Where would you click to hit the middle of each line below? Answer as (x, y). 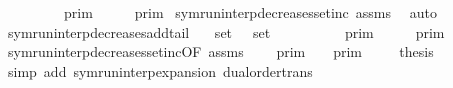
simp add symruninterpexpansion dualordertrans (160, 70)
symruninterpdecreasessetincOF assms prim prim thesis (220, 51)
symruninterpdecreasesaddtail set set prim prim (226, 31)
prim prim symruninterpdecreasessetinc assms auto (250, 12)
